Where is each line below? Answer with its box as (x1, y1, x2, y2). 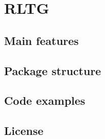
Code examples (4, 92, 86, 108)
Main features (4, 32, 79, 48)
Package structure (4, 62, 101, 78)
